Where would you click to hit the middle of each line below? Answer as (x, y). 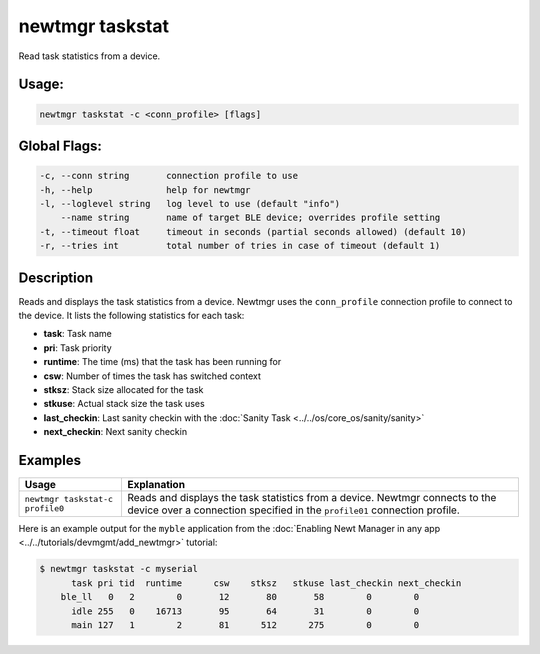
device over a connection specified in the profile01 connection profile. (293, 510)
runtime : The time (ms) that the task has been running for (162, 362)
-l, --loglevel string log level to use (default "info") (190, 203)
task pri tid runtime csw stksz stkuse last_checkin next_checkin (266, 583)
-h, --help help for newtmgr (145, 189)
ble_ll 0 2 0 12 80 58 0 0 (240, 597)
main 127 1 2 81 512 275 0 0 (245, 624)
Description (56, 277)
